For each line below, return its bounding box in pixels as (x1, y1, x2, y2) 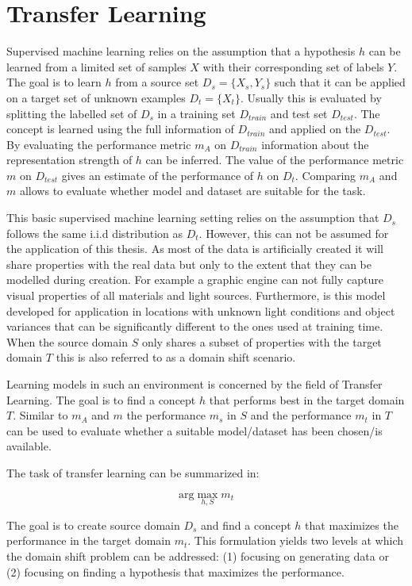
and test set (270, 105, 328, 121)
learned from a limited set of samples (6, 58, 187, 75)
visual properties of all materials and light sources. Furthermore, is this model (6, 287, 386, 304)
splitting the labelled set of (6, 105, 137, 121)
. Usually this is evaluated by (240, 89, 382, 105)
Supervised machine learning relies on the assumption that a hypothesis (6, 43, 356, 59)
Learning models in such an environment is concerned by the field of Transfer (6, 376, 383, 392)
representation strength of (6, 151, 133, 168)
